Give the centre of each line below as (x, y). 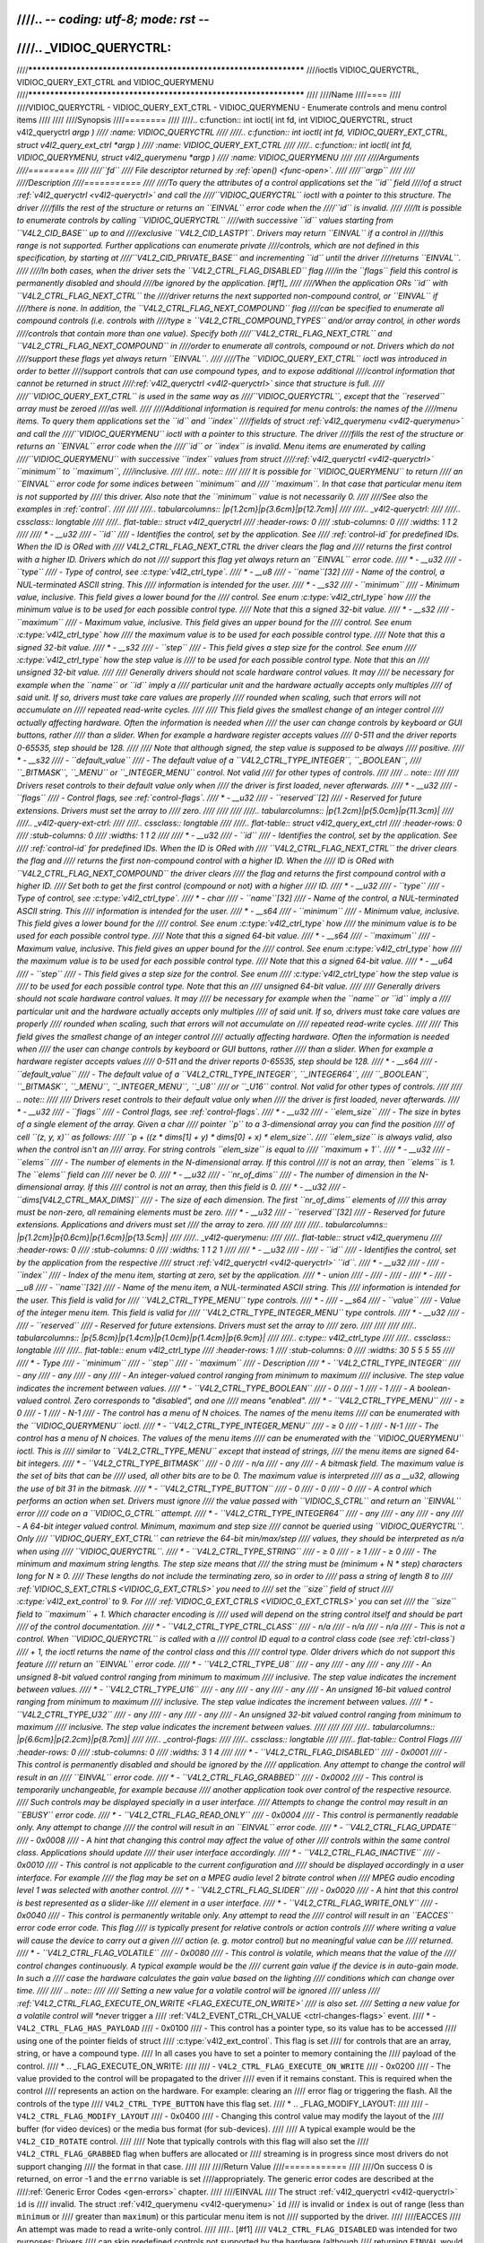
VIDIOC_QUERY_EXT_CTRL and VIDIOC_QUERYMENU (115, 82)
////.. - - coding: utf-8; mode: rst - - (113, 19)
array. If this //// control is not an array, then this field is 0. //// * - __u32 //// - (205, 1187)
